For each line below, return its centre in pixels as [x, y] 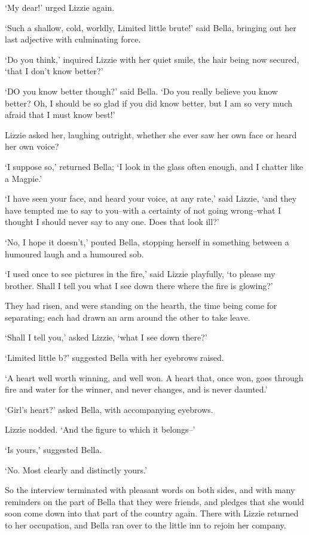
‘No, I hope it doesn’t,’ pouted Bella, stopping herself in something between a [147, 241]
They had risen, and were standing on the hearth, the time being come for [141, 306]
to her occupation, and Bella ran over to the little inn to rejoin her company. [146, 525]
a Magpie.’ [24, 178]
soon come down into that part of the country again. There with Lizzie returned [152, 513]
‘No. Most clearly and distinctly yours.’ [76, 469]
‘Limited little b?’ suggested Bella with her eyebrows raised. [114, 358]
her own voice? [32, 146]
